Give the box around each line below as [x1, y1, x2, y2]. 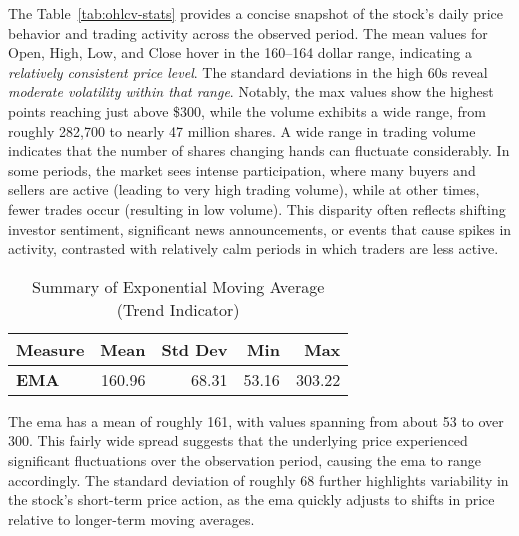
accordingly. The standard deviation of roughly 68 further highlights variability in [8, 469, 509, 490]
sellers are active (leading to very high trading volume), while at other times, [8, 179, 480, 200]
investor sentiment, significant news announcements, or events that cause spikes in [8, 218, 512, 239]
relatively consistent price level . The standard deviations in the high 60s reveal [8, 61, 488, 82]
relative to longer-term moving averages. [8, 508, 255, 529]
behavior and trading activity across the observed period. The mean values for [8, 22, 488, 43]
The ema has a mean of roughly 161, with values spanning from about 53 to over [8, 410, 504, 431]
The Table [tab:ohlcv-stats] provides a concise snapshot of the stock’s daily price [8, 3, 503, 23]
